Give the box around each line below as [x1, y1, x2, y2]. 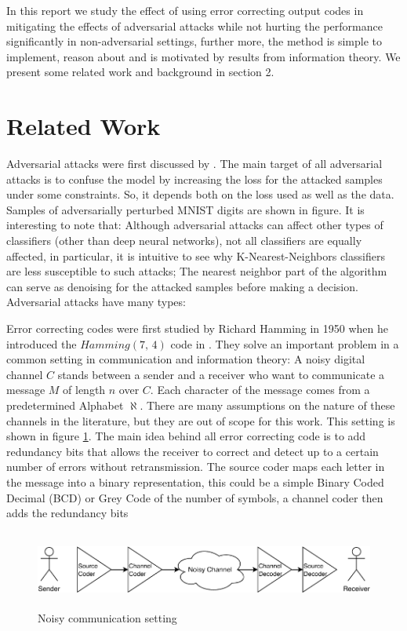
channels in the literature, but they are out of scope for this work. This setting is [6, 412, 395, 429]
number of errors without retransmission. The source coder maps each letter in [6, 458, 385, 475]
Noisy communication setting [38, 610, 177, 626]
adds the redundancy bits [6, 505, 129, 521]
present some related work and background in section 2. [6, 64, 274, 80]
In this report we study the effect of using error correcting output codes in [6, 2, 364, 18]
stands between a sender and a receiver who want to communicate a [57, 366, 385, 382]
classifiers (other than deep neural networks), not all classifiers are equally [6, 232, 362, 249]
